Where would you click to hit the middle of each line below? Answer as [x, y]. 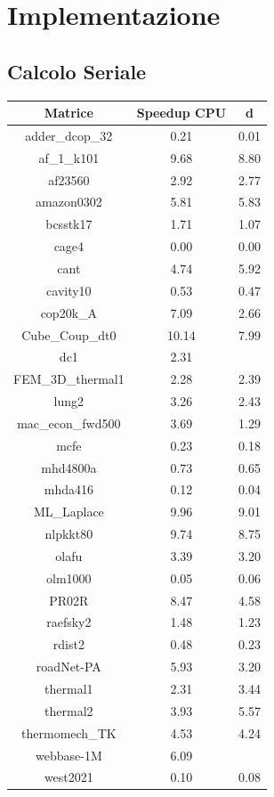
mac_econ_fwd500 [69, 423]
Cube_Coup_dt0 [69, 334]
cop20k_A [69, 312]
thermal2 [69, 710]
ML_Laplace [68, 512]
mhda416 [68, 489]
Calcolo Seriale [77, 71]
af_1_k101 [69, 157]
